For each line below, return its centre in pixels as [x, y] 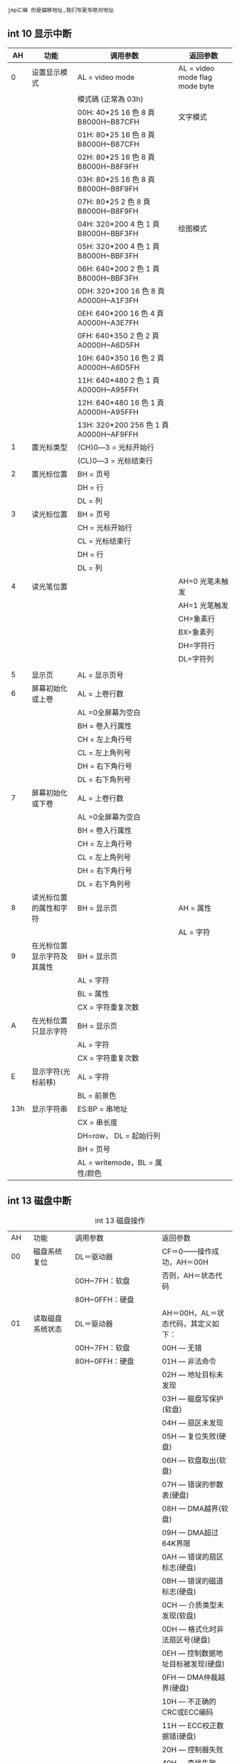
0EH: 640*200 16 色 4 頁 [121, 313]
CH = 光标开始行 [105, 527]
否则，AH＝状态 [189, 1275]
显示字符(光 [51, 1072]
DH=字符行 [197, 645]
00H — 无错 [182, 1347]
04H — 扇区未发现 [192, 1422]
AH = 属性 [195, 908]
